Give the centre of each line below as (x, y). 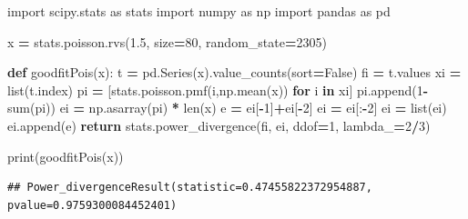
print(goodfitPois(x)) (66, 156)
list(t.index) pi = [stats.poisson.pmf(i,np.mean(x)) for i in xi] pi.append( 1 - (218, 90)
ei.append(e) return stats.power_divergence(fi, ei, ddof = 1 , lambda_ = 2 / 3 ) (219, 125)
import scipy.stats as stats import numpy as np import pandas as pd (199, 11)
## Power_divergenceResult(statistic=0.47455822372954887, (190, 188)
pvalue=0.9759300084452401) (92, 205)
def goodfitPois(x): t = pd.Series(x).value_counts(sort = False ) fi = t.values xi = (234, 72)
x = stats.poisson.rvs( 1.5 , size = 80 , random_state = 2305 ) (167, 41)
